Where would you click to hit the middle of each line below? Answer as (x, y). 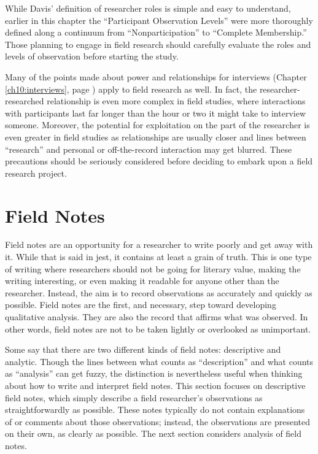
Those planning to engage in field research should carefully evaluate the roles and (158, 44)
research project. (36, 173)
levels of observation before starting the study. (92, 56)
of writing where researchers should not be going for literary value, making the (153, 268)
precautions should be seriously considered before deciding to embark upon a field (159, 161)
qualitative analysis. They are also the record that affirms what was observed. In (157, 317)
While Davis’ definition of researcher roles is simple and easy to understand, (148, 8)
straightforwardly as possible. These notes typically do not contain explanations (155, 410)
